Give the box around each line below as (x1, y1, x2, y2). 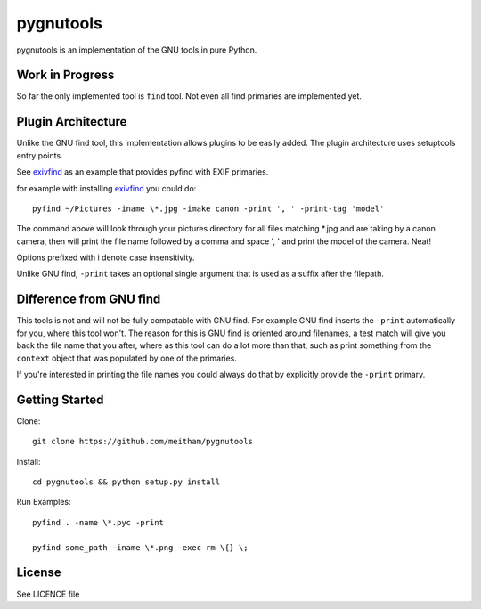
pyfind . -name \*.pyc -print (32, 517, 165, 527)
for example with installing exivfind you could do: (16, 183, 197, 193)
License (16, 565, 61, 581)
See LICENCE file (16, 589, 80, 599)
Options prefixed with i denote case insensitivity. (16, 252, 195, 263)
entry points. (16, 150, 63, 160)
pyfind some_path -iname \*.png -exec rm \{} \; (32, 542, 249, 552)
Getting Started (16, 392, 104, 407)
